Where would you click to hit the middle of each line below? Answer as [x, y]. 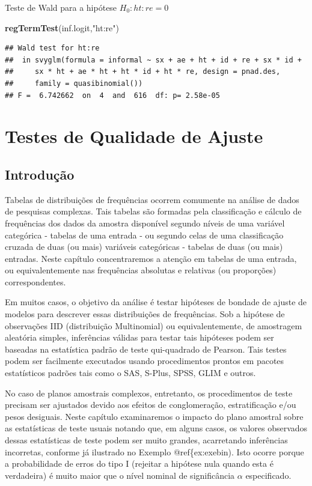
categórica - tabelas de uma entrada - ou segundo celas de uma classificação [144, 235]
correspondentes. [35, 281]
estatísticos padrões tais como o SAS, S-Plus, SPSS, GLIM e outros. [130, 373]
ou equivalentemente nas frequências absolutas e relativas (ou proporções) [141, 270]
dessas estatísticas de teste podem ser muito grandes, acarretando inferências [146, 440]
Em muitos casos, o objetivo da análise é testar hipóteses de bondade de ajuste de [156, 302]
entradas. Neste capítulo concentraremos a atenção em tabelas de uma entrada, [151, 258]
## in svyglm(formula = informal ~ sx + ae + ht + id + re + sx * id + [153, 60]
